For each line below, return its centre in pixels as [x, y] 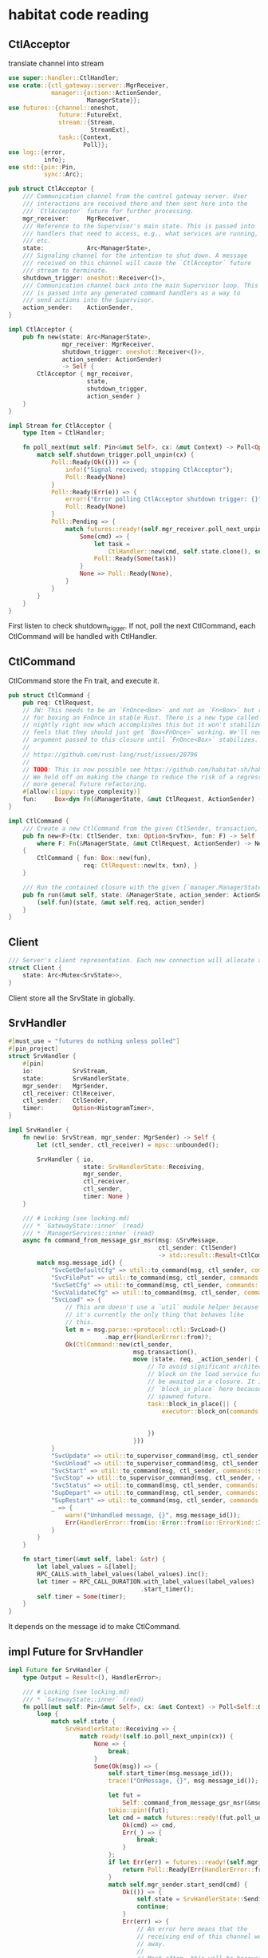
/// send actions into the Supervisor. [89, 300]
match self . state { [83, 1722]
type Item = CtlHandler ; [64, 433]
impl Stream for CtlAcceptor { [60, 426]
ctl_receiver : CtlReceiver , [69, 1093]
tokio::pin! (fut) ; [139, 1810]
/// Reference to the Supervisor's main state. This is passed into [139, 226]
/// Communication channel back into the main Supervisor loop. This [141, 285]
